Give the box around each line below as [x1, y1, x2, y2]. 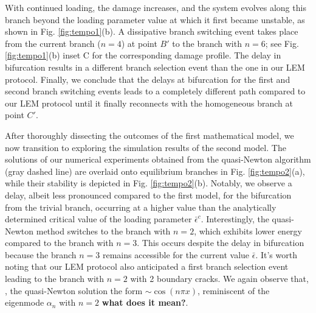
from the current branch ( [5, 37, 101, 49]
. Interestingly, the [201, 213, 269, 225]
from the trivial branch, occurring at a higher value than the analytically [5, 200, 276, 213]
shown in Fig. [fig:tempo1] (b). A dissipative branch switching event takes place [5, 25, 298, 38]
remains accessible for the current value [102, 248, 250, 261]
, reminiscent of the [197, 284, 270, 297]
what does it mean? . [101, 296, 188, 309]
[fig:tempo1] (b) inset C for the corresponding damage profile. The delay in [5, 49, 281, 62]
